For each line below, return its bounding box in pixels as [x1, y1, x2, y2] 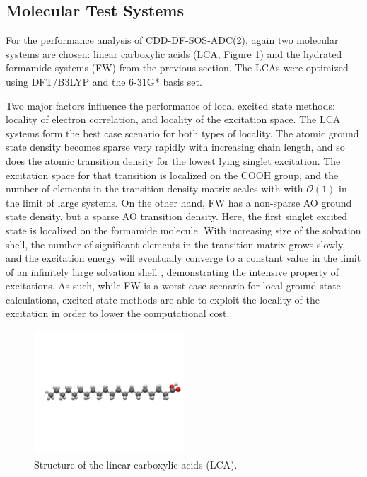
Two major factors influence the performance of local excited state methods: [6, 98, 335, 113]
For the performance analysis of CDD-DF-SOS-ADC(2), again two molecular [6, 33, 339, 47]
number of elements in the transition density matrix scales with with [6, 181, 303, 196]
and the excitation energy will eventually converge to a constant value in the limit [6, 251, 361, 265]
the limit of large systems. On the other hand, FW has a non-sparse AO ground [6, 195, 352, 209]
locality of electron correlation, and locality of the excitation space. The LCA [6, 112, 341, 127]
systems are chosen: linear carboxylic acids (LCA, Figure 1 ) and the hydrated [6, 46, 342, 61]
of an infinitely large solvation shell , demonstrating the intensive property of [6, 264, 339, 279]
